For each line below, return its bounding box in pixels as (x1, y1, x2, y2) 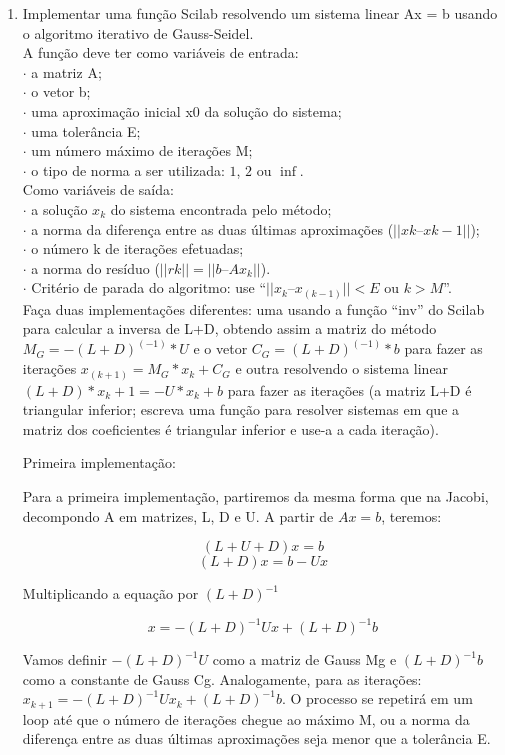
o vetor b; (31, 81, 91, 102)
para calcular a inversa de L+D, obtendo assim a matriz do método (22, 318, 437, 339)
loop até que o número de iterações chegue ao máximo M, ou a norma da (22, 708, 470, 729)
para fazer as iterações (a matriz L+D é (227, 379, 472, 400)
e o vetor (193, 338, 248, 359)
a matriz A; (31, 61, 102, 82)
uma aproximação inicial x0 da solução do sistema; (31, 100, 342, 121)
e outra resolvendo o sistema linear (235, 358, 449, 379)
